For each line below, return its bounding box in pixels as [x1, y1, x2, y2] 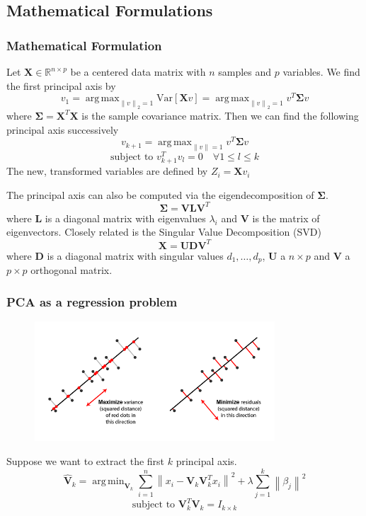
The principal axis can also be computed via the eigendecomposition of [6, 187, 314, 202]
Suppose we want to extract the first [6, 454, 165, 469]
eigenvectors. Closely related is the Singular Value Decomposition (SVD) [6, 224, 321, 239]
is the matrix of [252, 210, 320, 225]
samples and [218, 64, 272, 79]
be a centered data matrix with [70, 64, 206, 79]
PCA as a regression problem [6, 292, 178, 310]
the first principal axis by [6, 78, 116, 93]
